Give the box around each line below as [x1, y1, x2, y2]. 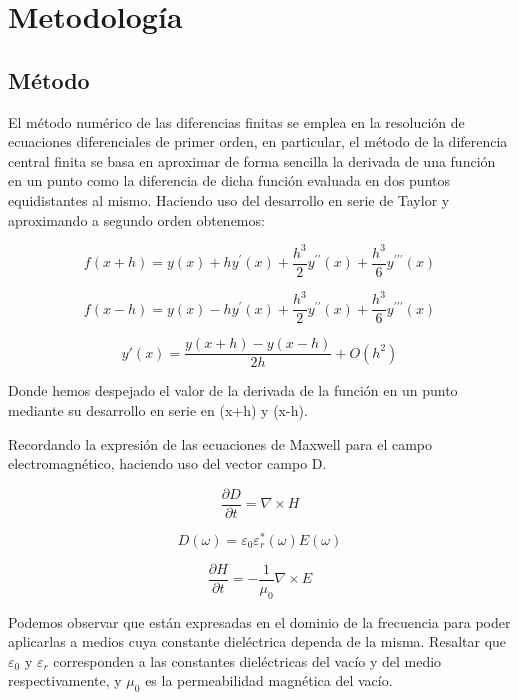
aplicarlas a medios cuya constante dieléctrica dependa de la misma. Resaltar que [8, 631, 507, 652]
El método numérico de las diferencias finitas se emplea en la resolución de [8, 111, 465, 132]
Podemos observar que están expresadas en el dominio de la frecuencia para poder [8, 611, 511, 632]
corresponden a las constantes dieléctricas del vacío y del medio [53, 650, 442, 671]
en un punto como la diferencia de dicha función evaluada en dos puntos [8, 170, 450, 191]
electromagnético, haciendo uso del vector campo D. [8, 453, 327, 474]
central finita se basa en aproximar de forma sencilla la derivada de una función [8, 150, 496, 171]
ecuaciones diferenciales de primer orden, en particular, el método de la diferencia [8, 131, 508, 152]
